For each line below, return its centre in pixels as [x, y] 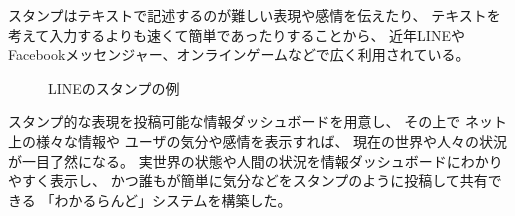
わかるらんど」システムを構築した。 [173, 199]
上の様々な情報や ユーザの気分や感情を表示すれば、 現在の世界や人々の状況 [258, 140]
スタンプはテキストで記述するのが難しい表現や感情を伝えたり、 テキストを [254, 15]
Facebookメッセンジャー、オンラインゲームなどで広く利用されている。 [239, 54]
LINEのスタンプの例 [114, 87]
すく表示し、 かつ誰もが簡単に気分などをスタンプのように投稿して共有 [254, 180]
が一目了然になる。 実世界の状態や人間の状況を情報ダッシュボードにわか [248, 160]
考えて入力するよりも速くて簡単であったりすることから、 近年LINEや [236, 34]
